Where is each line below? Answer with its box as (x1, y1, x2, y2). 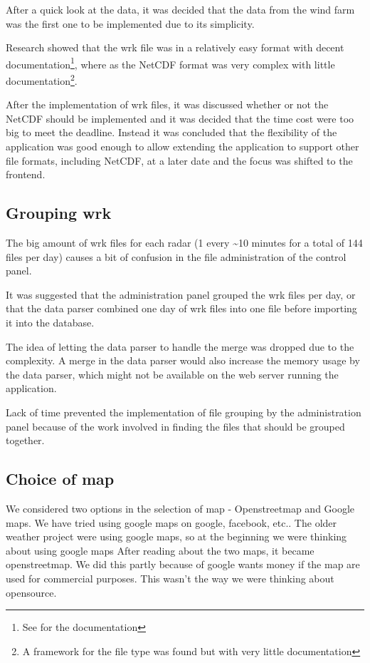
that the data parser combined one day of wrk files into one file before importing (6, 301, 357, 316)
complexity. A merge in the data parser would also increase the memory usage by (6, 353, 360, 368)
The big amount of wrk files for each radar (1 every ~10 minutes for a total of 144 (6, 235, 363, 250)
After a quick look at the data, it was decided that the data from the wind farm (6, 2, 355, 16)
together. (6, 433, 45, 448)
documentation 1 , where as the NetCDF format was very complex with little (6, 54, 335, 71)
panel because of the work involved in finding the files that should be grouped (6, 418, 345, 433)
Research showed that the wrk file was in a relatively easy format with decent (6, 40, 344, 55)
